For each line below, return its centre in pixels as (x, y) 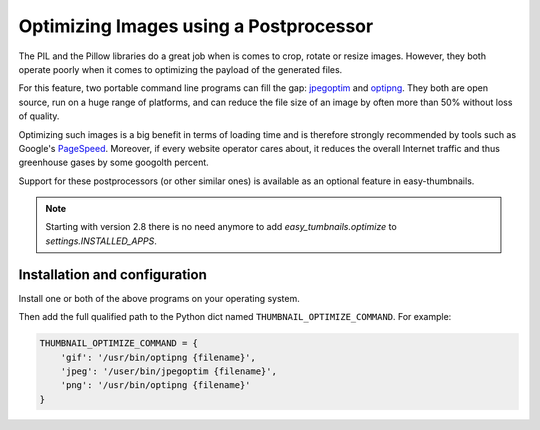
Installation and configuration (112, 274)
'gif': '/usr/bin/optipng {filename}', (158, 357)
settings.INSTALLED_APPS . (101, 241)
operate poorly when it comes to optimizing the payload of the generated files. (180, 69)
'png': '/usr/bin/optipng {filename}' (155, 385)
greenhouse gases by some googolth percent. (113, 162)
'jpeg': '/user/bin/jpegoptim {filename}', (168, 371)
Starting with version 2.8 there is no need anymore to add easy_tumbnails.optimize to (221, 227)
